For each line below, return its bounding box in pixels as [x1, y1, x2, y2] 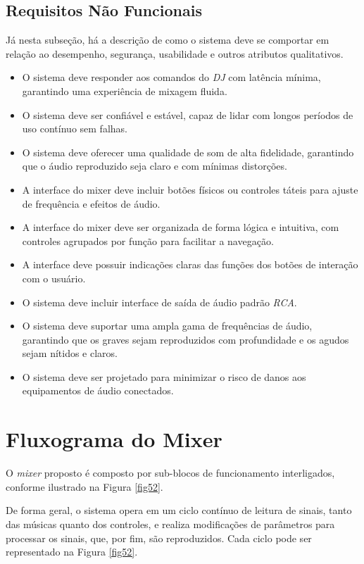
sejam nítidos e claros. [22, 346, 118, 361]
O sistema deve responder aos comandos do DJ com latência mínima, [22, 70, 321, 84]
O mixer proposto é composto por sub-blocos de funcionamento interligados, [6, 465, 335, 480]
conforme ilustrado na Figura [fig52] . [6, 479, 163, 494]
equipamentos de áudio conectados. [22, 383, 174, 398]
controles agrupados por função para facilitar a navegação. [22, 233, 274, 248]
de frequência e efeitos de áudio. [22, 196, 161, 211]
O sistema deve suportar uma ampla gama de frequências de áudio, [22, 318, 313, 333]
